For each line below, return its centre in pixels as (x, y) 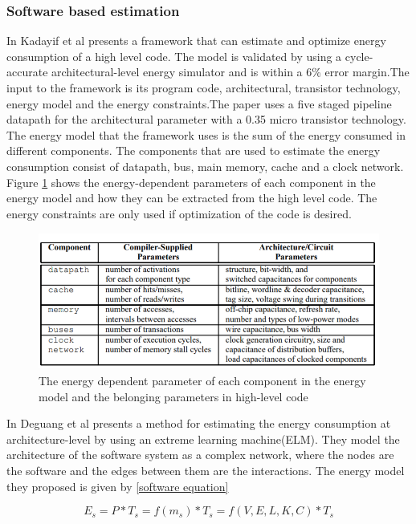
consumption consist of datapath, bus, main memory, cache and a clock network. (205, 166)
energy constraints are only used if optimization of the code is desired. (179, 213)
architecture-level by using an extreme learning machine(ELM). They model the (203, 439)
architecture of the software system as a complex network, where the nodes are (200, 455)
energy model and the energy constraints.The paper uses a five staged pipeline (199, 103)
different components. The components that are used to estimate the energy (194, 150)
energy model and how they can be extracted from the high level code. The (192, 198)
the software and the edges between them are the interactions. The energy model (206, 470)
